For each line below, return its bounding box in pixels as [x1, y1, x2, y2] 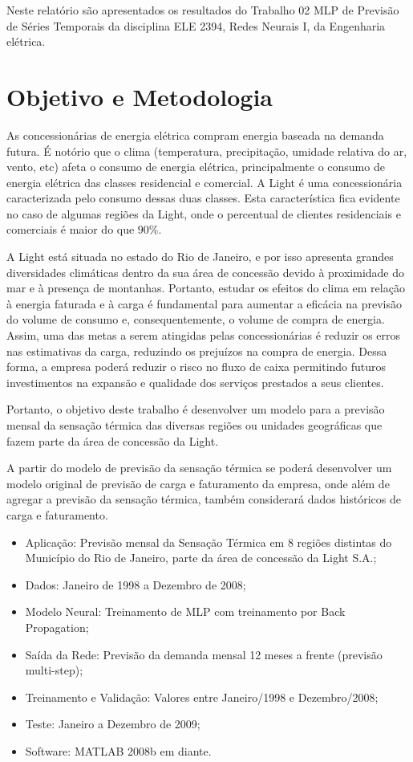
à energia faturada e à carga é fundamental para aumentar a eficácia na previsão [6, 295, 403, 312]
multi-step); [25, 662, 83, 678]
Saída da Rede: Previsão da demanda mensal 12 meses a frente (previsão [25, 646, 383, 662]
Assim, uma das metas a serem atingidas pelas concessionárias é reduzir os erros [6, 327, 401, 344]
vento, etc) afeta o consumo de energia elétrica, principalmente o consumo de [6, 158, 385, 175]
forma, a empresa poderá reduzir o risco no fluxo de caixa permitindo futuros [6, 358, 387, 375]
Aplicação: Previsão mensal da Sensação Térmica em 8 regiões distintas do [25, 533, 392, 550]
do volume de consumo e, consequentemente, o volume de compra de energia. [6, 311, 385, 328]
